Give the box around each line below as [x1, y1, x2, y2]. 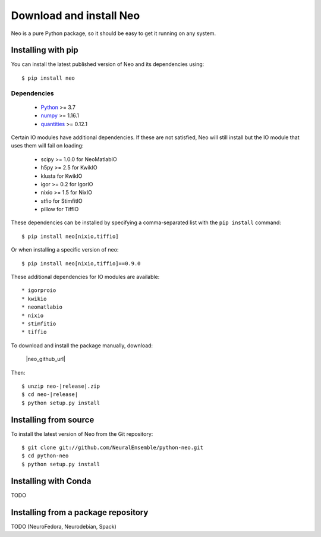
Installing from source [11, 414, 95, 425]
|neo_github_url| [26, 356, 65, 363]
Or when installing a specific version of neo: [11, 246, 119, 253]
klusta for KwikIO [40, 172, 83, 180]
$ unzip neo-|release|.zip [21, 382, 100, 390]
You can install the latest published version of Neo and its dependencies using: [11, 61, 204, 68]
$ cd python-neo [21, 453, 69, 459]
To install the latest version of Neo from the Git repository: [11, 430, 153, 437]
